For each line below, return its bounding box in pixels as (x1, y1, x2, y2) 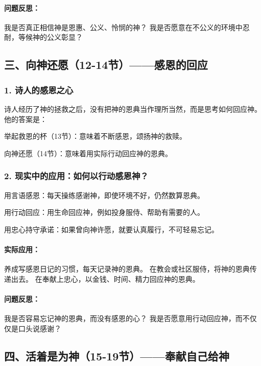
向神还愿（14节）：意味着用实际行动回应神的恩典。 (4, 148, 172, 158)
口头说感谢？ (18, 323, 61, 333)
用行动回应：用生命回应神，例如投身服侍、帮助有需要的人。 (4, 207, 204, 217)
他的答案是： (4, 113, 47, 124)
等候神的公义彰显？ (18, 32, 83, 42)
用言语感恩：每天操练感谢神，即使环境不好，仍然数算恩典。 (4, 189, 204, 200)
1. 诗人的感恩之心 (4, 83, 74, 96)
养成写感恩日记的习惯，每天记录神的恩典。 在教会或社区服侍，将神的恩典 (4, 263, 250, 274)
